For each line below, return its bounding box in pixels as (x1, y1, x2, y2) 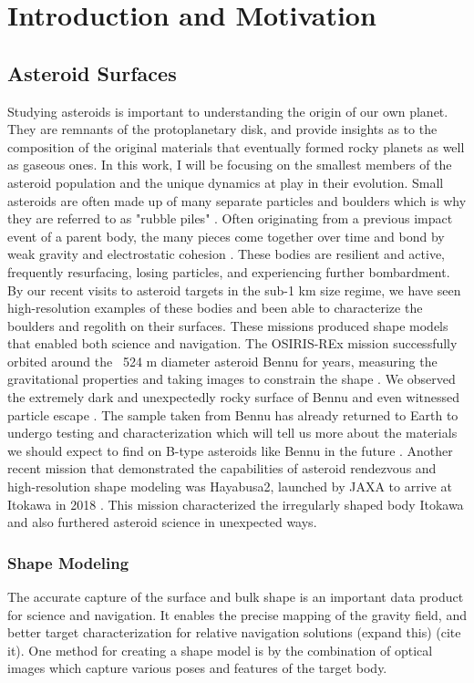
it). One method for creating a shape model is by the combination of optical (7, 640, 433, 659)
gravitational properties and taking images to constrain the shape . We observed (7, 369, 456, 388)
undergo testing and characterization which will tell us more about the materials (7, 423, 458, 442)
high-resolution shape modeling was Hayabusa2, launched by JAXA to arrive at (7, 477, 452, 496)
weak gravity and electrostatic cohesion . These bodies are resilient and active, (7, 244, 446, 264)
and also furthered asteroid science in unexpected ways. (7, 512, 317, 532)
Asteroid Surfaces (7, 58, 177, 87)
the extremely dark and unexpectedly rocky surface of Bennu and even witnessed (7, 388, 460, 407)
